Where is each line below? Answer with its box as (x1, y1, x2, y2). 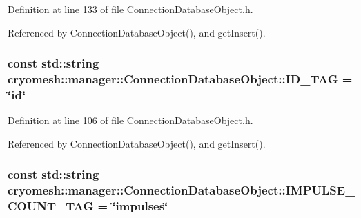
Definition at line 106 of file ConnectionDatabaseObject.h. (8, 113, 253, 128)
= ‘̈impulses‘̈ (97, 197, 168, 215)
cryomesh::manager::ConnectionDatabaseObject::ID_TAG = (8, 70, 353, 88)
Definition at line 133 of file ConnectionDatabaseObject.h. (8, 2, 253, 16)
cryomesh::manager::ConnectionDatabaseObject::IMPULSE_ (8, 181, 355, 199)
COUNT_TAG (8, 197, 94, 215)
